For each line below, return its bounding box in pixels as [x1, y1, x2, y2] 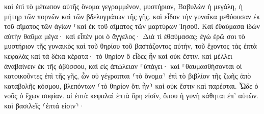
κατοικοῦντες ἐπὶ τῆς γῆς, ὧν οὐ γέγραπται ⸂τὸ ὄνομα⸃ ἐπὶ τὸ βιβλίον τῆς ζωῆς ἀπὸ [4, 70, 251, 81]
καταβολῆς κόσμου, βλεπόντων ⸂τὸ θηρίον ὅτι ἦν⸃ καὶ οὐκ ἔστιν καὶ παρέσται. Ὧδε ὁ [4, 80, 258, 91]
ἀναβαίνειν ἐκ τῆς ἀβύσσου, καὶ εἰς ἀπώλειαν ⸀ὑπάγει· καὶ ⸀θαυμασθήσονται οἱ [4, 60, 242, 71]
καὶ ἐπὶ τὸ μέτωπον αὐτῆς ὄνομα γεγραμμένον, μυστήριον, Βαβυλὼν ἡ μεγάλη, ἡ [4, 1, 243, 11]
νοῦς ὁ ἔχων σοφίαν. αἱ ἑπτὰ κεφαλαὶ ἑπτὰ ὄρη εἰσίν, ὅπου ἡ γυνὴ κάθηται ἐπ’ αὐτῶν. [4, 90, 258, 101]
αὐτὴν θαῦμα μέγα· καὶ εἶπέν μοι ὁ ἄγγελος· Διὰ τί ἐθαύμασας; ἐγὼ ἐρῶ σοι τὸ [4, 30, 245, 41]
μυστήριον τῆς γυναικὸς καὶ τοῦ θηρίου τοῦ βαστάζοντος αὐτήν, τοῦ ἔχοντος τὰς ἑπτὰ [4, 41, 257, 51]
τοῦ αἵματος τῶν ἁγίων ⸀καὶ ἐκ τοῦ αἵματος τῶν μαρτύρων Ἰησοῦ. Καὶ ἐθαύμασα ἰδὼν [4, 21, 260, 31]
